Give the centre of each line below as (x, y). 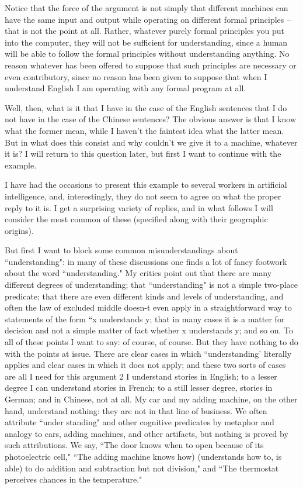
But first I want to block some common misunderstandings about (121, 250)
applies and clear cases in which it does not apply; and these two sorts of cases (145, 365)
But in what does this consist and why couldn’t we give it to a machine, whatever (151, 142)
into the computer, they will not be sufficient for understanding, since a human (146, 42)
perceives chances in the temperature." (74, 479)
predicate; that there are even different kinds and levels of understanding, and (144, 296)
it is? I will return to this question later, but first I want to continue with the (143, 154)
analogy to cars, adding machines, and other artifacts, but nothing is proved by (147, 433)
